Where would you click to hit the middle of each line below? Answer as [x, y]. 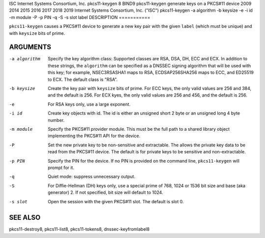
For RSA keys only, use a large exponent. [89, 104]
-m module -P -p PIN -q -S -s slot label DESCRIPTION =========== [80, 17]
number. [56, 120]
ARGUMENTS [30, 47]
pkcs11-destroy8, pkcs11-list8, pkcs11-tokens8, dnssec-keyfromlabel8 [79, 229]
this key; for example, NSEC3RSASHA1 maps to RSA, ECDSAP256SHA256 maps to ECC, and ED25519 [151, 72]
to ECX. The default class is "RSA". [83, 79]
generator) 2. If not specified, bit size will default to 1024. [106, 192]
